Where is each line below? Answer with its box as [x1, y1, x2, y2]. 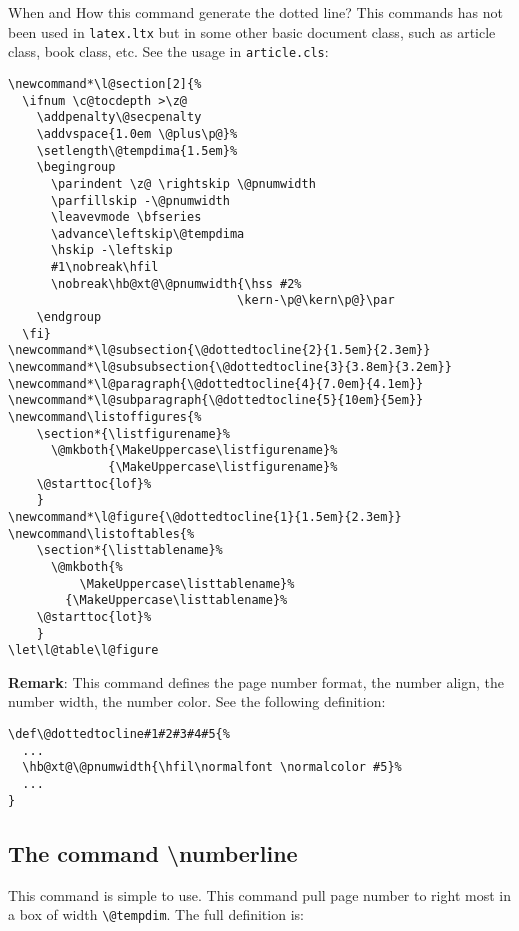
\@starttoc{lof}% [36, 476, 152, 491]
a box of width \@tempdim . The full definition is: [8, 904, 304, 925]
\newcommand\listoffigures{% [8, 410, 202, 425]
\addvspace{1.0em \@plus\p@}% [36, 126, 238, 141]
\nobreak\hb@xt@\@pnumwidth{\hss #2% [50, 276, 302, 291]
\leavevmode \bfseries [50, 210, 202, 225]
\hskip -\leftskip [50, 243, 173, 258]
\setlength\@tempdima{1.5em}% [36, 143, 238, 158]
